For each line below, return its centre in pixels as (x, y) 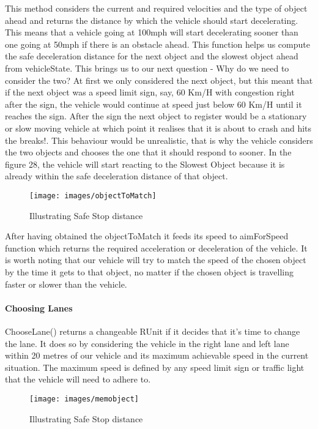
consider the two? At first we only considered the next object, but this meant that (159, 80)
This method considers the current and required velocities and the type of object (156, 8)
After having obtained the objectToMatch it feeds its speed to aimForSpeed (147, 236)
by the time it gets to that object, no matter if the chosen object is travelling (149, 271)
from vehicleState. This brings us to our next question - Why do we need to (147, 68)
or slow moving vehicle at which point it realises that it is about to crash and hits (158, 128)
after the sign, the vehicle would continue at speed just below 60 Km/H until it (153, 104)
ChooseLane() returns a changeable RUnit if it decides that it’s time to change (153, 331)
